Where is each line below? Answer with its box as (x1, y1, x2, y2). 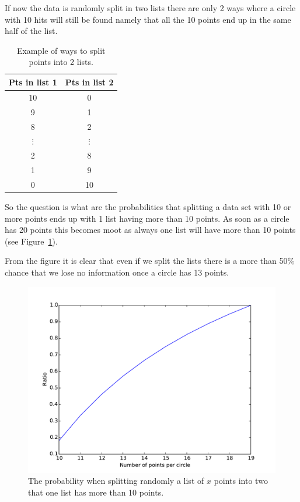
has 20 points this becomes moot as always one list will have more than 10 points (5, 224, 296, 236)
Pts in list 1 (9, 75, 57, 88)
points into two (214, 475, 268, 487)
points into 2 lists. (29, 56, 93, 68)
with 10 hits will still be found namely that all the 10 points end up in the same (5, 13, 291, 25)
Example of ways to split (16, 44, 106, 56)
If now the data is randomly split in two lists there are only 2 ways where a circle (5, 2, 296, 13)
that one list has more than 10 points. (28, 486, 164, 498)
